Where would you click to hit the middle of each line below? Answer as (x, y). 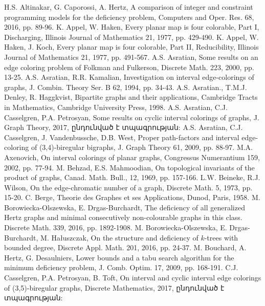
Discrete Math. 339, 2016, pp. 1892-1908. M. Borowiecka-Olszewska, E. (116, 227)
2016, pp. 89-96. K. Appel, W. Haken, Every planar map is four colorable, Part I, (132, 27)
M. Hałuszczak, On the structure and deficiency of (119, 237)
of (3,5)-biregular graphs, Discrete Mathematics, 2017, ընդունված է (114, 287)
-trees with (221, 237)
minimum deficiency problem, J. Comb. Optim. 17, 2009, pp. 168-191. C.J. (121, 267)
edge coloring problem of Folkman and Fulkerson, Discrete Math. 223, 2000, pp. (129, 67)
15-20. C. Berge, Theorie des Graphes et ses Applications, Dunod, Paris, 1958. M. (132, 197)
